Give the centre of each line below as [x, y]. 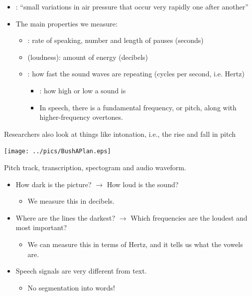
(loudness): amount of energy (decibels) [88, 57]
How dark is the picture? [54, 184]
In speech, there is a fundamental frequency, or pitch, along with [138, 107]
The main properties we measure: [66, 23]
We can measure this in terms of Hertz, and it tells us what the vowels [135, 244]
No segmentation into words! [71, 287]
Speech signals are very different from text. [81, 271]
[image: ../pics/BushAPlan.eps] [58, 151]
